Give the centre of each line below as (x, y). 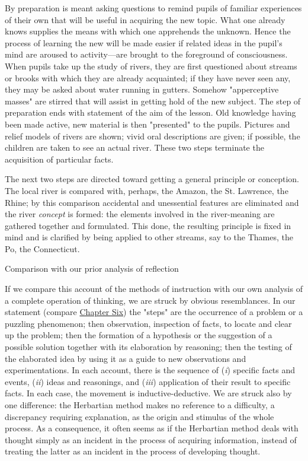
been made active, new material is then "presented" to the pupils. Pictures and (147, 124)
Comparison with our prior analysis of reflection (92, 268)
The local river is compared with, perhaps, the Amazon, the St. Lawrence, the (147, 190)
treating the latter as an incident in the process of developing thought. (133, 451)
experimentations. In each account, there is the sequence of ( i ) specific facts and (150, 370)
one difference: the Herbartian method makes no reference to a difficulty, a (140, 405)
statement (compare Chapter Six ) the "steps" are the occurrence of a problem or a (154, 312)
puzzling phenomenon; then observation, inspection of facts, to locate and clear (148, 323)
